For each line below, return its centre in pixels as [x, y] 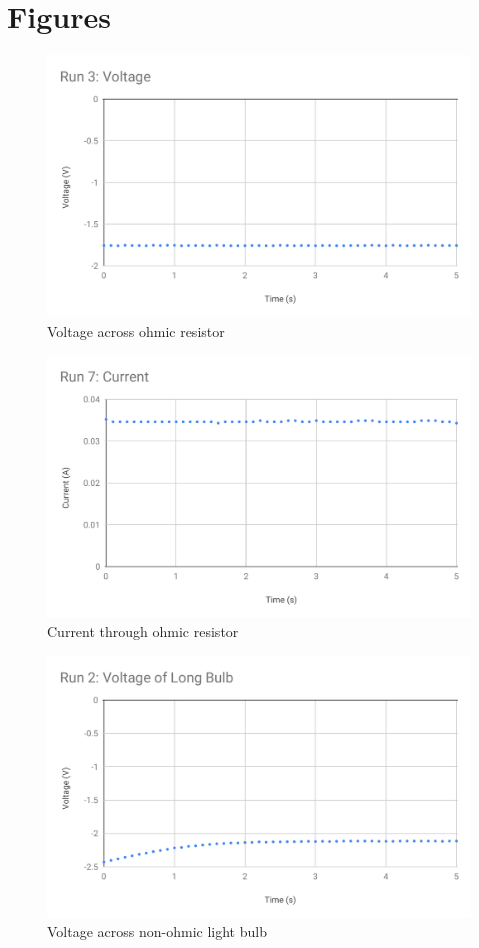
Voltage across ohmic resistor [136, 330]
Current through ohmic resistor [143, 631]
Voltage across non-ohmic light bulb [157, 931]
